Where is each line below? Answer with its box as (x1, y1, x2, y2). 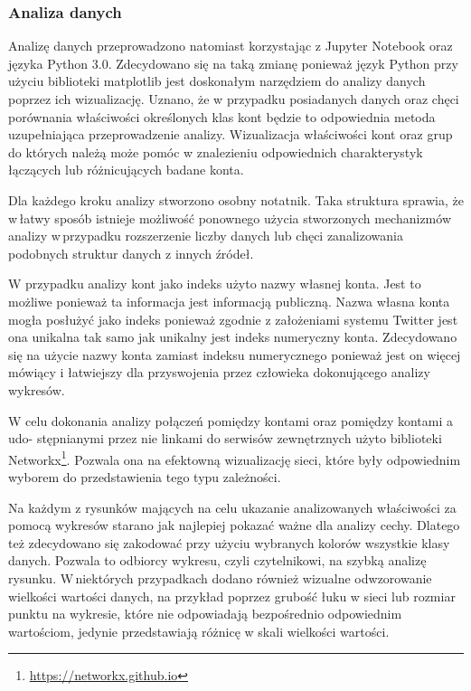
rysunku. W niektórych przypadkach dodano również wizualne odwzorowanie (8, 568, 432, 587)
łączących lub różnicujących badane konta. (8, 160, 244, 179)
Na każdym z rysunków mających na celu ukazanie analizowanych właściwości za (8, 497, 457, 516)
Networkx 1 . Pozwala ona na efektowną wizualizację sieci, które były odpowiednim (8, 447, 461, 469)
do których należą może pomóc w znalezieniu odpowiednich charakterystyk (8, 142, 423, 161)
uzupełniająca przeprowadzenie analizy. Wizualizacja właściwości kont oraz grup (8, 125, 453, 144)
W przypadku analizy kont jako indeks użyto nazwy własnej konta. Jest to (8, 274, 421, 293)
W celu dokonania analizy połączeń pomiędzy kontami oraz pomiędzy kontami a (8, 411, 454, 430)
